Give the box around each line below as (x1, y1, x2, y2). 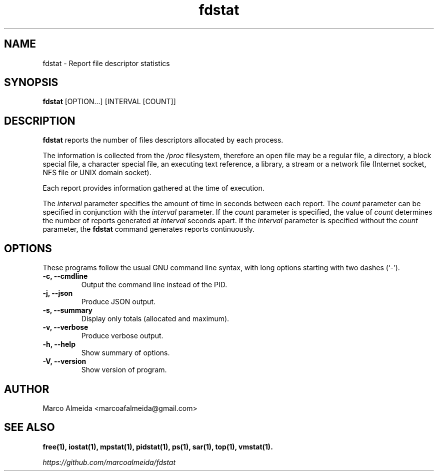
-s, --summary (42, 306, 93, 315)
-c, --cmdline (42, 272, 88, 281)
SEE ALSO (4, 421, 55, 434)
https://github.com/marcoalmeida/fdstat (42, 457, 176, 466)
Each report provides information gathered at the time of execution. (42, 184, 264, 193)
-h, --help (42, 340, 75, 349)
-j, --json (42, 289, 73, 298)
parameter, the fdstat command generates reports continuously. (42, 225, 255, 234)
